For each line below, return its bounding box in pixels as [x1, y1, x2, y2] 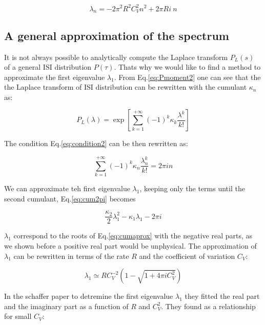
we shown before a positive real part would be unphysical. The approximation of [4, 240, 257, 251]
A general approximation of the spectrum [4, 27, 229, 43]
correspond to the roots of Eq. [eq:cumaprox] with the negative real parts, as [13, 230, 253, 241]
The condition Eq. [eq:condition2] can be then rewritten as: [4, 138, 188, 149]
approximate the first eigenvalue [4, 71, 105, 82]
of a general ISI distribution [4, 62, 92, 72]
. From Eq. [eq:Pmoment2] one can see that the [114, 71, 261, 82]
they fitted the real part [185, 291, 260, 301]
